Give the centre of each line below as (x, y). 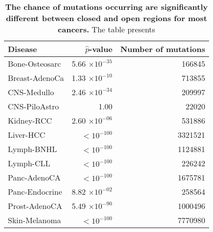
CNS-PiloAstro (34, 106)
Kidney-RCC (30, 120)
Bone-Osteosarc (35, 64)
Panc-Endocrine (35, 192)
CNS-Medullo (31, 92)
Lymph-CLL (29, 163)
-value (101, 49)
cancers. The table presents (106, 29)
